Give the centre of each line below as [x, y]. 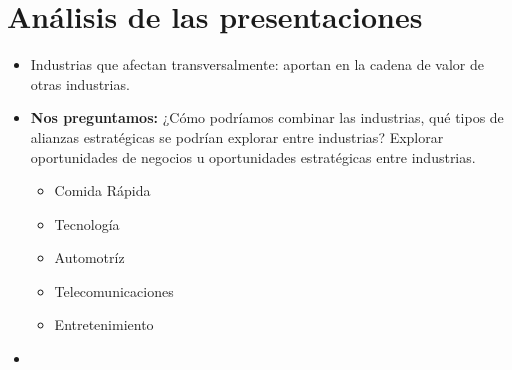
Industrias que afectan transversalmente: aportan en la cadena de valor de [257, 64]
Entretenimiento [104, 324]
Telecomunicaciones [114, 290]
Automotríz [89, 257]
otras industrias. [80, 83]
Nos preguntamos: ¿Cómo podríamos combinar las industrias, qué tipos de [267, 117]
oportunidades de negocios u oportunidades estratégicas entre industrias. [253, 156]
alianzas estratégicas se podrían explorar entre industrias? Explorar [237, 136]
